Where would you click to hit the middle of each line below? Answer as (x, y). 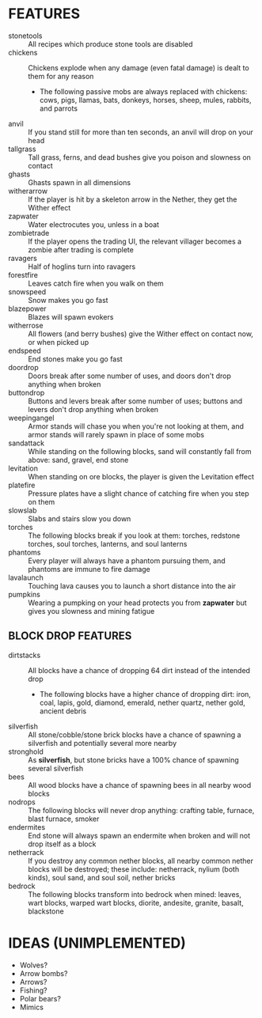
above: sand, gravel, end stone (78, 460)
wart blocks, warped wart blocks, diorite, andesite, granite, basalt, (136, 903)
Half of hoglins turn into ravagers (82, 267)
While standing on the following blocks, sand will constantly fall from (140, 451)
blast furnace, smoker (64, 819)
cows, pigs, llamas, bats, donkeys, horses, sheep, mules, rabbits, (145, 100)
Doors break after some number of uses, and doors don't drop (129, 376)
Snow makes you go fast (68, 300)
